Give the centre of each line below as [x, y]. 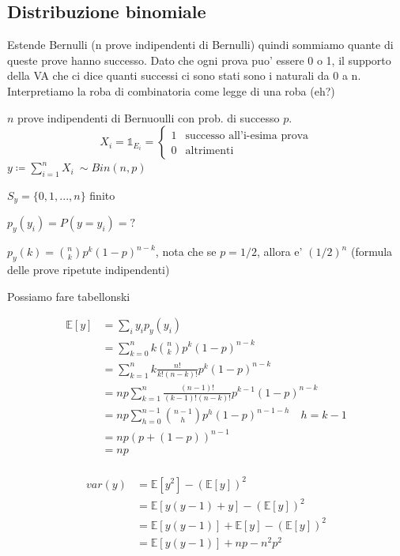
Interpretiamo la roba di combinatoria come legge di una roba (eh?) [171, 90]
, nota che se [186, 252]
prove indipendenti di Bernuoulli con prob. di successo [149, 117]
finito [102, 195]
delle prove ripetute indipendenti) [89, 270]
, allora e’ [279, 252]
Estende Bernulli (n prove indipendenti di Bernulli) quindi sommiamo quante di [200, 45]
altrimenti [209, 151]
